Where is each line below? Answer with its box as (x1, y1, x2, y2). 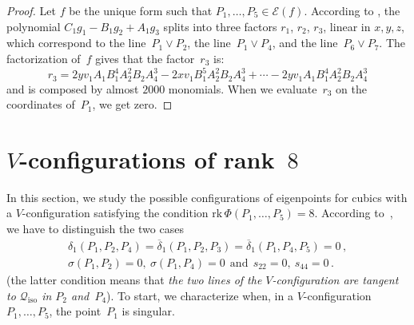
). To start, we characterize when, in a (106, 287, 293, 303)
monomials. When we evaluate (168, 80, 317, 97)
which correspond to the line (6, 34, 146, 51)
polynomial (6, 18, 61, 34)
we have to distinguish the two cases (6, 220, 184, 237)
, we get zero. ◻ (92, 96, 173, 113)
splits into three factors (163, 18, 277, 34)
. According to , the (304, 2, 400, 18)
